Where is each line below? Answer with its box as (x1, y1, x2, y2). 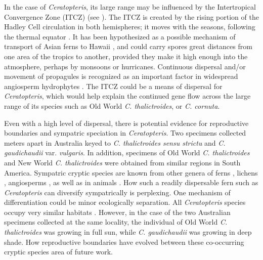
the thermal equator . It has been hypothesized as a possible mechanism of (4, 31, 236, 41)
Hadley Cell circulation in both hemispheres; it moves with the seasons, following (4, 21, 255, 32)
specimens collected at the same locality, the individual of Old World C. (4, 216, 228, 227)
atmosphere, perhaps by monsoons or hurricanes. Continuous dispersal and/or (4, 61, 246, 71)
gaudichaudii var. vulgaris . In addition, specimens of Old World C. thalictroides (4, 147, 250, 158)
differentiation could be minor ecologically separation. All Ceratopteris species (4, 197, 246, 207)
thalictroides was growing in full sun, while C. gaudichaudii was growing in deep (4, 227, 252, 237)
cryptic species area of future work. (4, 246, 113, 257)
